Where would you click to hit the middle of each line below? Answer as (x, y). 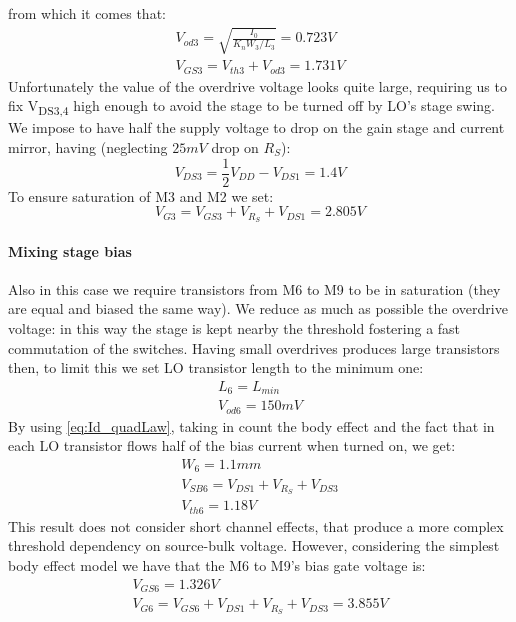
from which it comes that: (87, 13)
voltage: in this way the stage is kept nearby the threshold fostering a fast (234, 328)
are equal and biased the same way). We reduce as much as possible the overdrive (258, 308)
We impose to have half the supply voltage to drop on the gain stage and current (256, 127)
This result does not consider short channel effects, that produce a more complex (256, 525)
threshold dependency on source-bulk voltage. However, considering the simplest (254, 545)
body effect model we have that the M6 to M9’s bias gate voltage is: (217, 565)
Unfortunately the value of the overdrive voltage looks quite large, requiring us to (257, 85)
